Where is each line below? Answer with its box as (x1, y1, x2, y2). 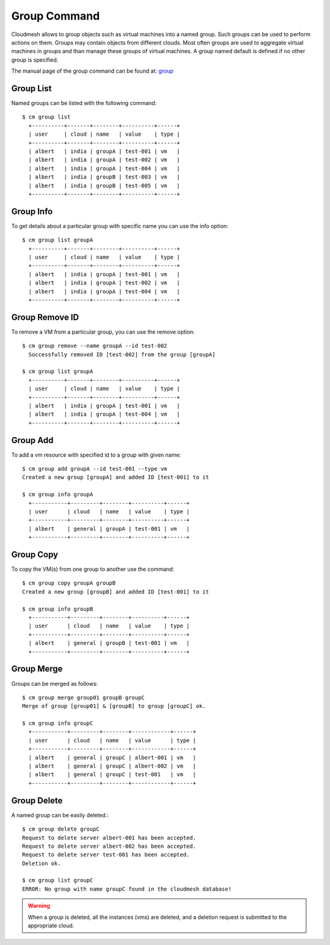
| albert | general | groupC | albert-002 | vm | (28, 763, 197, 770)
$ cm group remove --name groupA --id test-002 (22, 342, 167, 350)
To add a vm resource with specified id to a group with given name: (11, 451, 182, 458)
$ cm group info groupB (22, 605, 94, 612)
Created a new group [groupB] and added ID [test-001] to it (22, 588, 209, 595)
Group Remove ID (11, 312, 79, 322)
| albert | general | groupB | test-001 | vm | (28, 639, 190, 647)
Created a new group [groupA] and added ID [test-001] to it (22, 474, 209, 481)
